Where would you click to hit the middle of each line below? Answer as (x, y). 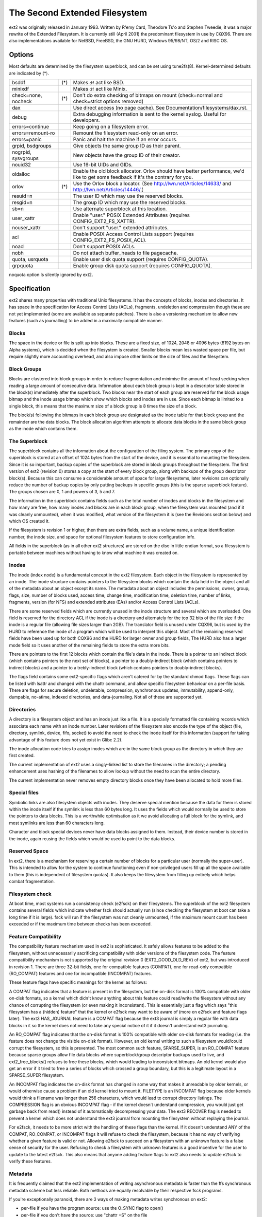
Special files (24, 793)
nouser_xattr (26, 228)
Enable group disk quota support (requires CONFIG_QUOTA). (142, 266)
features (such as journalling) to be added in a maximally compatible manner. (86, 321)
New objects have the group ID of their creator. (127, 155)
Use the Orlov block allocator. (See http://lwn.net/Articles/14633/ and (152, 184)
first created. (22, 756)
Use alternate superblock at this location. (120, 209)
